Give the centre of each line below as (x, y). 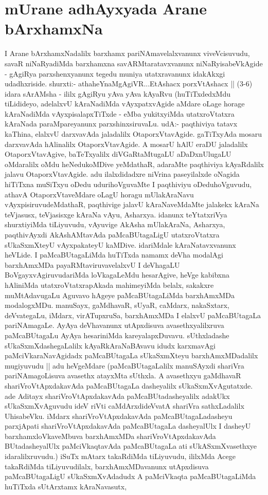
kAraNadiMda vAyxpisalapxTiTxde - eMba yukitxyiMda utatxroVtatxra (120, 113)
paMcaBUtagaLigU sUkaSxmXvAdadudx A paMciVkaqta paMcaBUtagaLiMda (130, 476)
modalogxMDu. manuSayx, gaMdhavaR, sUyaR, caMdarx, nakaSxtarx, (117, 305)
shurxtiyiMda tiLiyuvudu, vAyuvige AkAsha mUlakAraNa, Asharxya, (115, 224)
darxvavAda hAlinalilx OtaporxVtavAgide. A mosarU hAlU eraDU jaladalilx (126, 144)
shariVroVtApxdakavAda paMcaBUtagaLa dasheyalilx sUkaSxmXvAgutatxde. (129, 385)
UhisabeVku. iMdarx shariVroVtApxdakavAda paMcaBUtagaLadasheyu (119, 416)
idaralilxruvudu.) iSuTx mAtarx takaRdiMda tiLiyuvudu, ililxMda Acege (120, 456)
